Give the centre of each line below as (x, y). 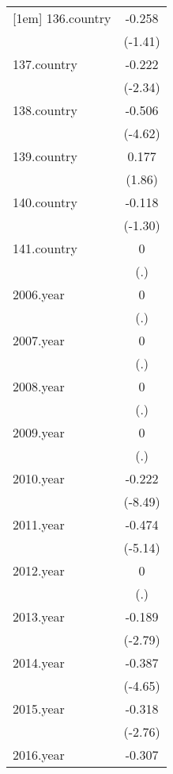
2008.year (39, 386)
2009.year (39, 432)
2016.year (39, 755)
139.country (45, 156)
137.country (45, 64)
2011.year (39, 524)
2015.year (39, 709)
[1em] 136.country (62, 18)
